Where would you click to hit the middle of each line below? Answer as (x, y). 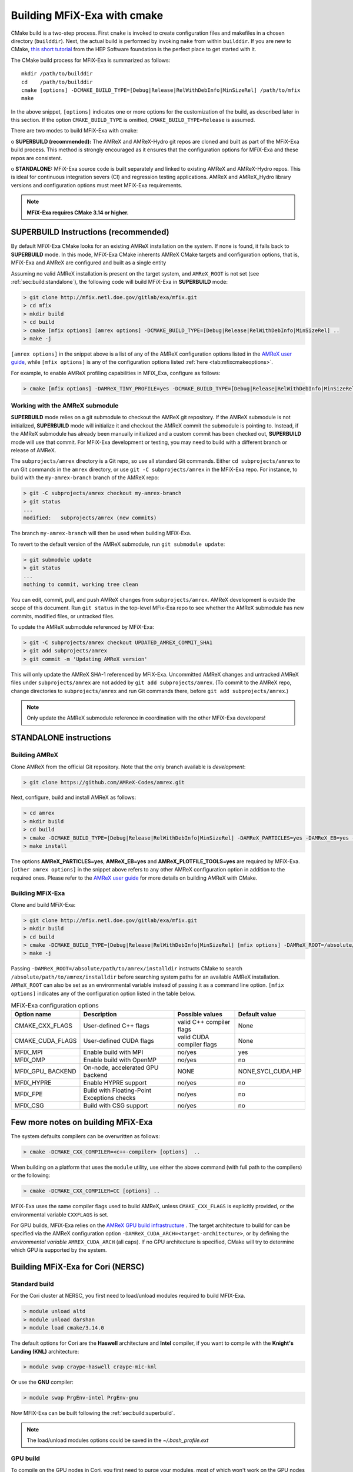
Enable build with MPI (113, 1052)
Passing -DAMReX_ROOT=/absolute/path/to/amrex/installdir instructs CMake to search (126, 969)
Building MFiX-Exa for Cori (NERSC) (78, 1267)
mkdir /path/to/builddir (57, 74)
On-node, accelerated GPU (121, 1067)
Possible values (200, 1015)
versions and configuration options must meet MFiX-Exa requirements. (96, 185)
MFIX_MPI (29, 1052)
